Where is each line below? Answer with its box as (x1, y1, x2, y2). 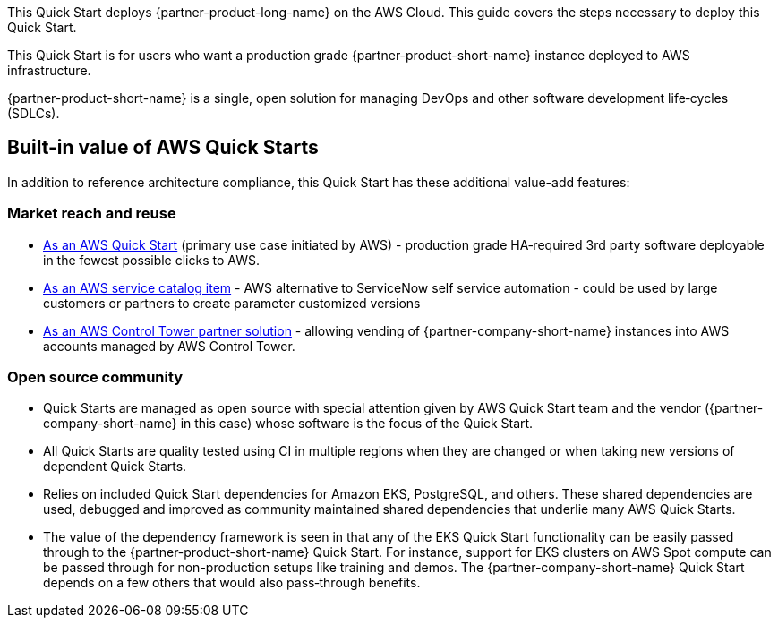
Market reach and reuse (7, 204, 176, 223)
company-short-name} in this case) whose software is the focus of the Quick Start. (43, 415, 534, 432)
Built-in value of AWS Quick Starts (7, 136, 319, 159)
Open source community (7, 367, 184, 386)
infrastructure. (7, 63, 91, 78)
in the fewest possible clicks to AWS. (43, 252, 260, 268)
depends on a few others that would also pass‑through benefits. (43, 575, 421, 591)
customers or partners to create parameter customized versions (43, 295, 421, 311)
